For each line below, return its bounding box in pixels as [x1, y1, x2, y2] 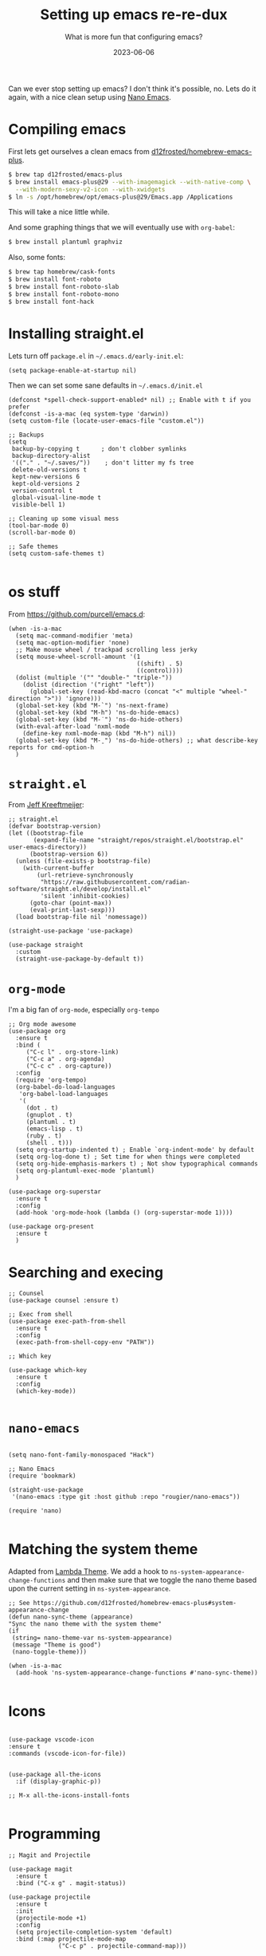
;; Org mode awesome [8, 1020, 77, 1028]
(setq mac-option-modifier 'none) [15, 638, 130, 647]
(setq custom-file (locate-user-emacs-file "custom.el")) [8, 416, 205, 424]
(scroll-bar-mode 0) [8, 528, 77, 536]
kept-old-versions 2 [11, 479, 80, 487]
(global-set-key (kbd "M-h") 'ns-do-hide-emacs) [15, 708, 180, 716]
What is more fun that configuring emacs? [65, 32, 203, 41]
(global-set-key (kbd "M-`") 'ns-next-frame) [15, 701, 170, 709]
